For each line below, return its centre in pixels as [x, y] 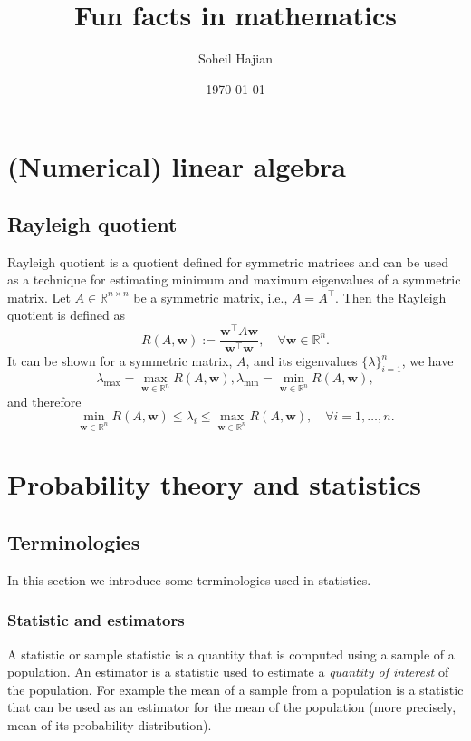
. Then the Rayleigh [391, 297]
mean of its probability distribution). [110, 724]
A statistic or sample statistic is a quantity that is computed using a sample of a [231, 654]
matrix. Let [39, 297]
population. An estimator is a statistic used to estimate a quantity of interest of [228, 672]
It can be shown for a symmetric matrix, [120, 361]
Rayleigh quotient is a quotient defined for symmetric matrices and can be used [228, 261]
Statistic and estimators [96, 620]
